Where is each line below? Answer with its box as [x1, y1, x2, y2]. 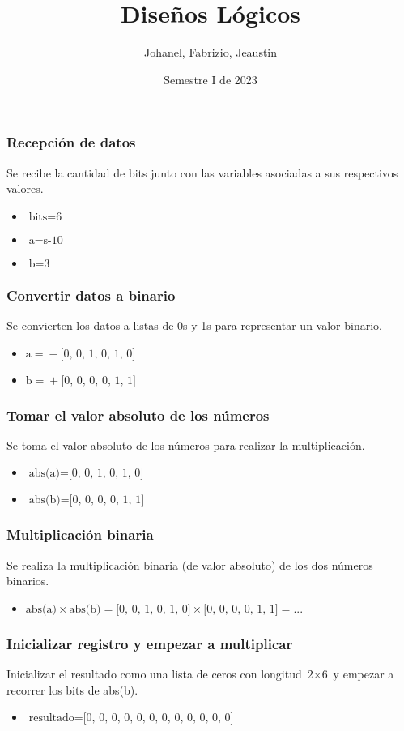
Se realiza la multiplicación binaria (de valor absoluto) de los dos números [6, 556, 373, 573]
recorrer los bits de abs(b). [6, 681, 138, 698]
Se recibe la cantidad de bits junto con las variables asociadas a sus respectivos [6, 164, 398, 181]
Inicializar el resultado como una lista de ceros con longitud [6, 665, 302, 682]
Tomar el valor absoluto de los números [6, 404, 270, 425]
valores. [6, 180, 44, 197]
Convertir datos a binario [6, 284, 176, 305]
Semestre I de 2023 [164, 71, 257, 88]
